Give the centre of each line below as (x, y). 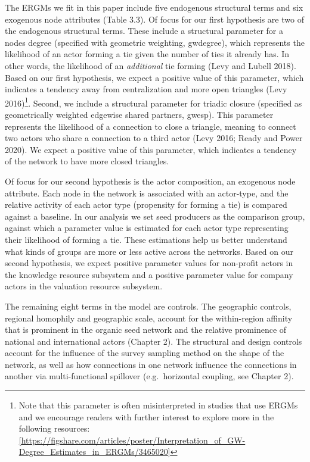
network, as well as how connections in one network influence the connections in (151, 364)
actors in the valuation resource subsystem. (84, 286)
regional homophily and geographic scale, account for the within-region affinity (149, 318)
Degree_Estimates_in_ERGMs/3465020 (93, 452)
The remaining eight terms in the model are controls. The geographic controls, (148, 306)
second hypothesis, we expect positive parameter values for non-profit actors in (149, 263)
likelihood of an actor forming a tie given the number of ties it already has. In (147, 54)
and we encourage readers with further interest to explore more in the (146, 416)
